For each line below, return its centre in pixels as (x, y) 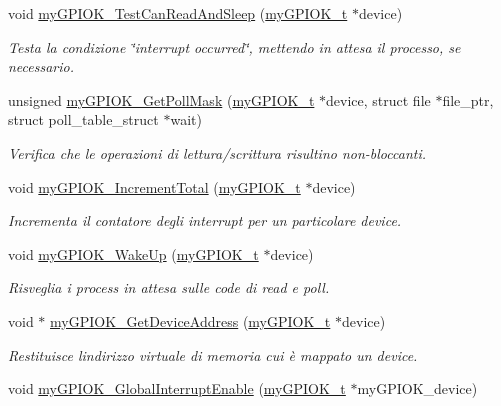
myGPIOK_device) (417, 388)
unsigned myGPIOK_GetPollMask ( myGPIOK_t (161, 99)
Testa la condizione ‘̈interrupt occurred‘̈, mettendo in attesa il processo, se (234, 46)
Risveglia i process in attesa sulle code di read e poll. (169, 287)
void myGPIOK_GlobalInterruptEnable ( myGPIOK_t (177, 388)
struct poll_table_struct (83, 119)
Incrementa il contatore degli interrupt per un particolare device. (205, 220)
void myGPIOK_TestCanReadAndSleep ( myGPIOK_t (178, 13)
